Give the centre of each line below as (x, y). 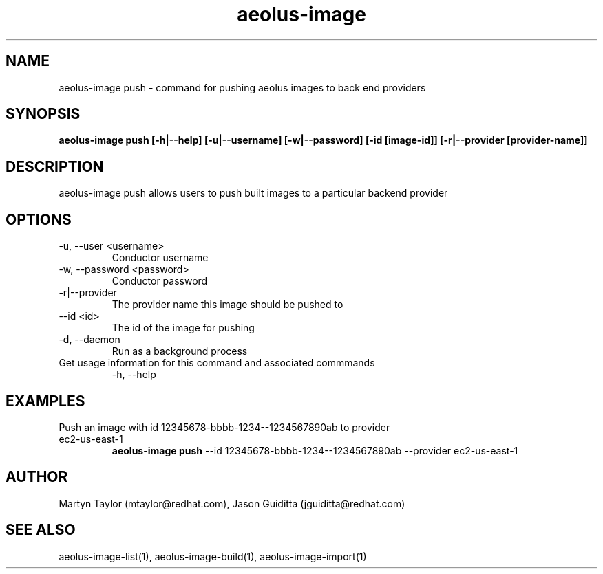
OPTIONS (39, 219)
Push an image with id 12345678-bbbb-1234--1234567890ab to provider (224, 427)
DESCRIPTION (55, 166)
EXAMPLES (45, 401)
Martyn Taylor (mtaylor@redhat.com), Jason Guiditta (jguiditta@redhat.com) (232, 503)
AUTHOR (37, 477)
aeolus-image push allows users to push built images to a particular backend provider (253, 193)
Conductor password (160, 281)
